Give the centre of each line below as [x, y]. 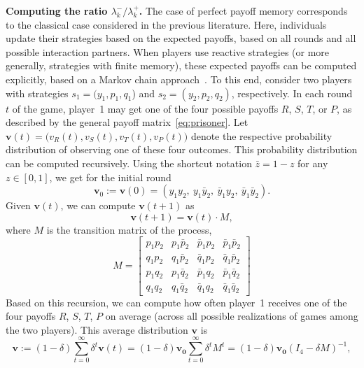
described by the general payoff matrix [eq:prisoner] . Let [127, 122]
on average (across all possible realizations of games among [232, 316]
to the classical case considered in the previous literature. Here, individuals [166, 24]
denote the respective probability [261, 135]
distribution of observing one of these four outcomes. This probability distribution [182, 149]
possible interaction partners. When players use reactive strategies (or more [168, 51]
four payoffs [31, 316]
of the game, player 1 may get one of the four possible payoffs [145, 108]
